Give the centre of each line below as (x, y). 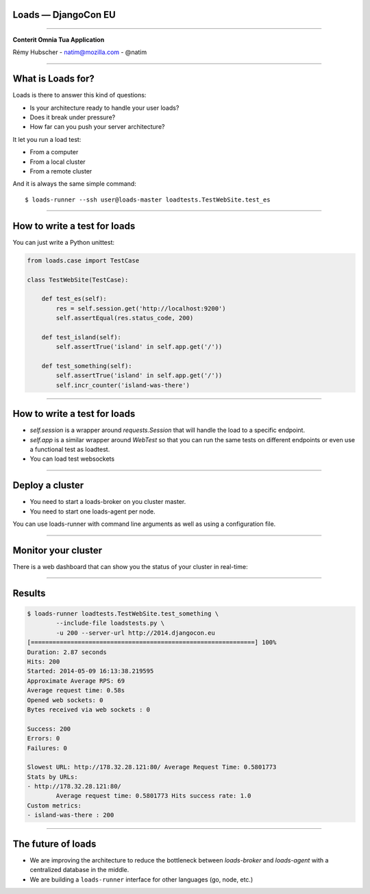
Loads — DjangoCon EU (64, 15)
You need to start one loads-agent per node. (92, 511)
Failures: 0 (47, 748)
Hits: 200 (44, 662)
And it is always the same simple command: (74, 184)
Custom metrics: (54, 805)
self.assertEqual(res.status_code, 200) (125, 318)
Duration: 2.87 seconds (67, 652)
